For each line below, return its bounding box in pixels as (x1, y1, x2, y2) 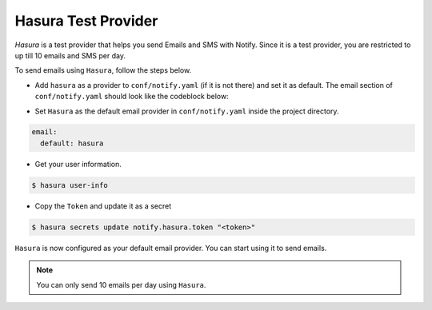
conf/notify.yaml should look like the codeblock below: (34, 92, 229, 101)
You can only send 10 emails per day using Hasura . (36, 280, 206, 289)
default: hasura (40, 138, 104, 148)
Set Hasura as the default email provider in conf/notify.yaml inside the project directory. (34, 106, 339, 116)
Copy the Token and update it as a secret (34, 201, 172, 211)
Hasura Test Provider (14, 12, 158, 30)
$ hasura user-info (31, 181, 108, 189)
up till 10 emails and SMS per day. (14, 50, 126, 60)
